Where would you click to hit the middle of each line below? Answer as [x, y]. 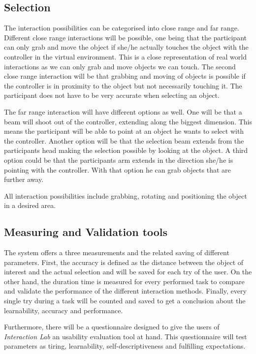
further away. [24, 179]
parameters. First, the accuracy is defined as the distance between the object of [124, 262]
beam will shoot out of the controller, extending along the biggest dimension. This [128, 121]
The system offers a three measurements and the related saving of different [117, 252]
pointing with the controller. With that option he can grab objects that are [117, 169]
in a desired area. [30, 205]
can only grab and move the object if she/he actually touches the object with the [126, 47]
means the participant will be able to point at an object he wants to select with [124, 131]
